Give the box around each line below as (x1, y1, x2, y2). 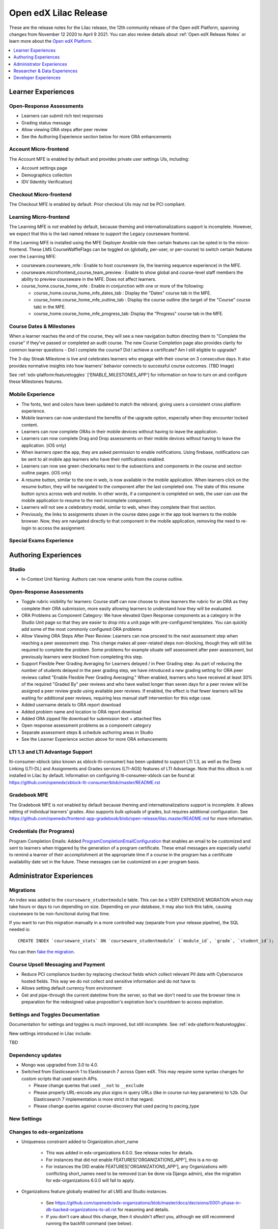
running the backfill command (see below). (46, 1220, 133, 1226)
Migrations (9, 886, 36, 893)
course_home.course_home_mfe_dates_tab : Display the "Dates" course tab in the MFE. (33, 290, 211, 296)
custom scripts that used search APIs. (21, 1076, 98, 1082)
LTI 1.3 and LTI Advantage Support (9, 748, 93, 755)
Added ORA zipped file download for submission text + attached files (21, 716, 162, 722)
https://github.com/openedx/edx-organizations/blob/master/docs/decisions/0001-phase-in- (55, 1200, 242, 1205)
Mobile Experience (9, 391, 55, 398)
